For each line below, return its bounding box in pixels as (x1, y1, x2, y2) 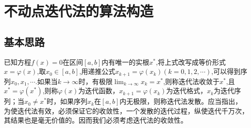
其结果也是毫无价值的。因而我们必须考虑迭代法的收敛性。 (4, 115, 187, 125)
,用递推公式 (79, 66, 116, 76)
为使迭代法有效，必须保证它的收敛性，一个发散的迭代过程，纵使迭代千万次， (4, 105, 249, 115)
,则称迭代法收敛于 (163, 76, 220, 86)
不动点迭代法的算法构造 (4, 1, 154, 21)
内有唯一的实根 (101, 57, 150, 67)
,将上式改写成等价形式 (156, 57, 226, 67)
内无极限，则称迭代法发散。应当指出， (119, 96, 242, 106)
